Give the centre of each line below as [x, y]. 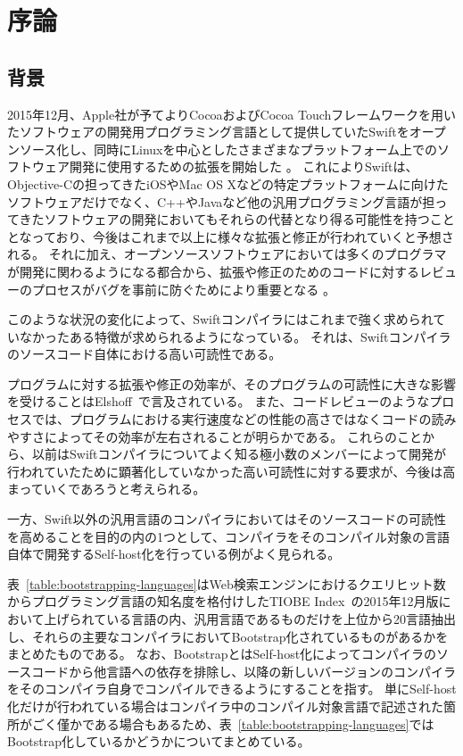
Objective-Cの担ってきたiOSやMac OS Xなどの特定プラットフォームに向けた [228, 183]
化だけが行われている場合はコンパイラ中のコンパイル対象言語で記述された [225, 706]
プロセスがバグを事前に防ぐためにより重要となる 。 [183, 289]
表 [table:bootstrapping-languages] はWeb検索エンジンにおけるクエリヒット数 [227, 583]
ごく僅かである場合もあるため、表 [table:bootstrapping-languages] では [233, 723]
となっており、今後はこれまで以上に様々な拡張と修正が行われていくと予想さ [231, 236]
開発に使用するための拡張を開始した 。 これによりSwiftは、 [244, 166]
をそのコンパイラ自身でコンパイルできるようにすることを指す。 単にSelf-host [232, 689]
